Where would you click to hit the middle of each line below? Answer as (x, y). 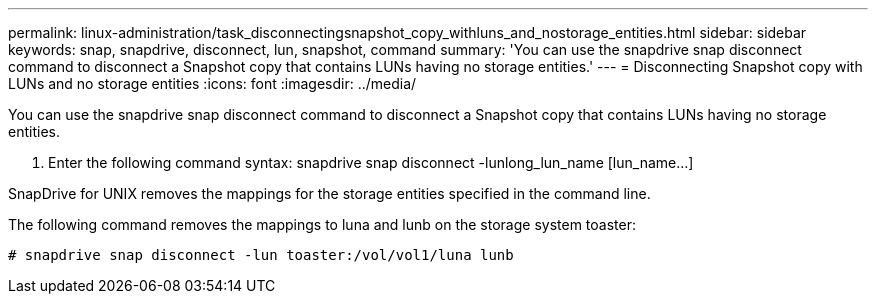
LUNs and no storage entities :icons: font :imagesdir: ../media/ (212, 83)
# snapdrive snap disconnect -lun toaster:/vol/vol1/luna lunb (261, 255)
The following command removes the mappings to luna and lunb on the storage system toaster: (322, 224)
